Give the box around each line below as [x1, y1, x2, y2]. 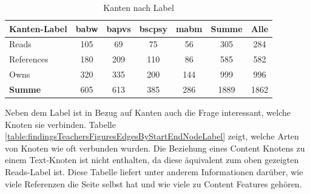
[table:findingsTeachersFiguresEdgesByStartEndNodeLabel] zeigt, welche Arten [5, 130, 299, 142]
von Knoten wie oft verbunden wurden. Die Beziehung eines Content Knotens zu [5, 141, 305, 154]
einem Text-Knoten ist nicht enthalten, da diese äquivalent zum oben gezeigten [5, 153, 299, 166]
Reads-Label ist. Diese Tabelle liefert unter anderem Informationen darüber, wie [5, 166, 303, 178]
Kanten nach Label [103, 1, 174, 13]
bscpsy [139, 22, 167, 35]
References [9, 53, 49, 65]
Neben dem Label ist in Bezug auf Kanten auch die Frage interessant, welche [5, 106, 291, 119]
